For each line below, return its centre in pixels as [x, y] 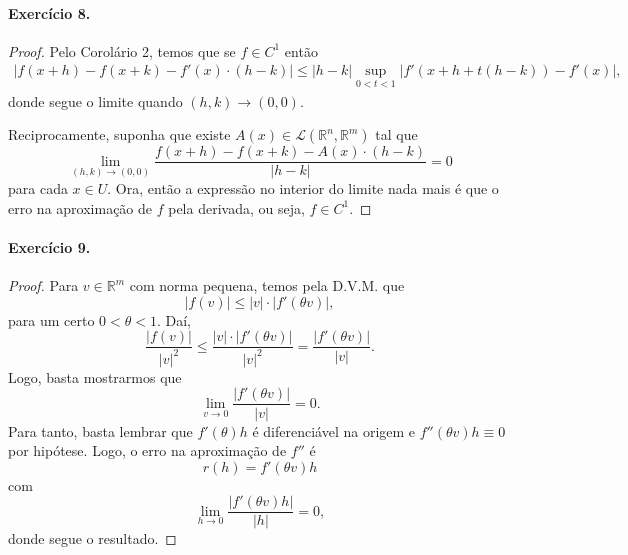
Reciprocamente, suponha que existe [119, 134]
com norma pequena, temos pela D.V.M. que [267, 285]
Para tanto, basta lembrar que [100, 430]
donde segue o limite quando [95, 100]
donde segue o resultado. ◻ [92, 538]
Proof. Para [43, 285]
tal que [396, 134]
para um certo [51, 319]
